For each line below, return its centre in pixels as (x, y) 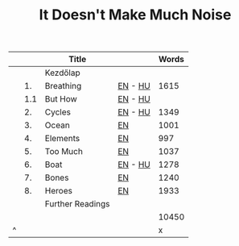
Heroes (58, 191)
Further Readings (77, 204)
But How (61, 99)
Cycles (58, 112)
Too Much (64, 152)
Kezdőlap (62, 73)
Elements (62, 139)
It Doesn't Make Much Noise (135, 15)
